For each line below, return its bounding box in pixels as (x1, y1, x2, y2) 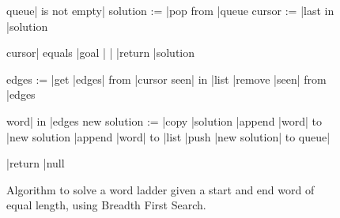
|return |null (6, 155, 65, 171)
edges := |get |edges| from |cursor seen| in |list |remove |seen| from (6, 70, 327, 87)
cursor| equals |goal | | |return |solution (6, 44, 195, 61)
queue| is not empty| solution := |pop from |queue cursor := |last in (6, 2, 334, 18)
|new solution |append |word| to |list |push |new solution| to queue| (6, 128, 331, 145)
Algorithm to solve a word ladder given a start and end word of (6, 181, 315, 197)
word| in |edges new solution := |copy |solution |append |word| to (6, 112, 322, 129)
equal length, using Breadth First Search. (6, 197, 206, 213)
